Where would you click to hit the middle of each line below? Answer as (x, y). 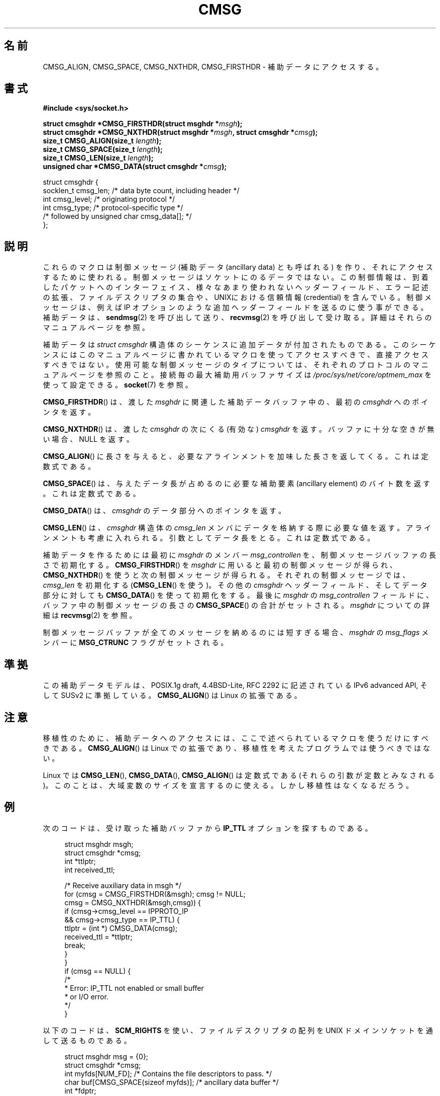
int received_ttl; (90, 870)
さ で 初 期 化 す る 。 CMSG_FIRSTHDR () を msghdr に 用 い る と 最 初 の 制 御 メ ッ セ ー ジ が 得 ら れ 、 (220, 565)
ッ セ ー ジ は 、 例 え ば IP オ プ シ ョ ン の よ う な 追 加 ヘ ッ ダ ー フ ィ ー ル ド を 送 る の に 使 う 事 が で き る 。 (235, 307)
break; (75, 945)
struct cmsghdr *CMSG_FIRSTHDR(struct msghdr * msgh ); (143, 124)
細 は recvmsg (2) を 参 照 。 (90, 615)
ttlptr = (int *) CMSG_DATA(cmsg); (121, 928)
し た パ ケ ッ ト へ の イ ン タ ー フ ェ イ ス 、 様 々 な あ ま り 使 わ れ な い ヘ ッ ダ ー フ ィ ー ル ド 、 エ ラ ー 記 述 (236, 287)
